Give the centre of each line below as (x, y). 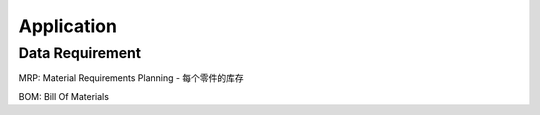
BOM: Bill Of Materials (64, 96)
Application (67, 26)
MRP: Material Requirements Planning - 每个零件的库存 (131, 78)
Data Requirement (80, 53)
